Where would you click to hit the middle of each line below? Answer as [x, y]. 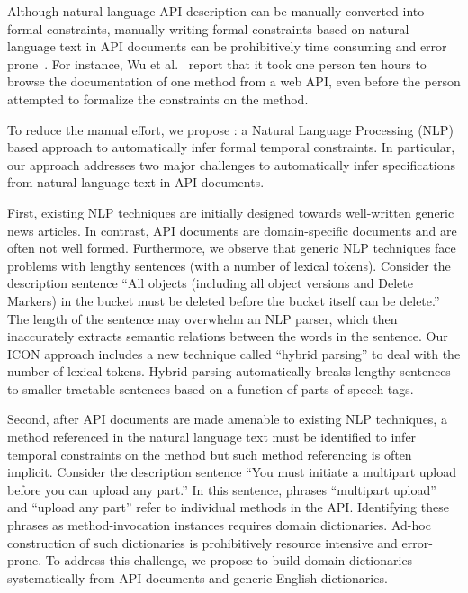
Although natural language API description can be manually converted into [216, 11]
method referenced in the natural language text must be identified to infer [212, 437]
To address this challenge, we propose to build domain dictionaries [229, 560]
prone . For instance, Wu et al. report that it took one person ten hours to [217, 63]
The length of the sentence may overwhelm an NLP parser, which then [202, 318]
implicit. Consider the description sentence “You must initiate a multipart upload [232, 472]
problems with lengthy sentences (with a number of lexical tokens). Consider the [229, 265]
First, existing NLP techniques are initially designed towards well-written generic [231, 212]
